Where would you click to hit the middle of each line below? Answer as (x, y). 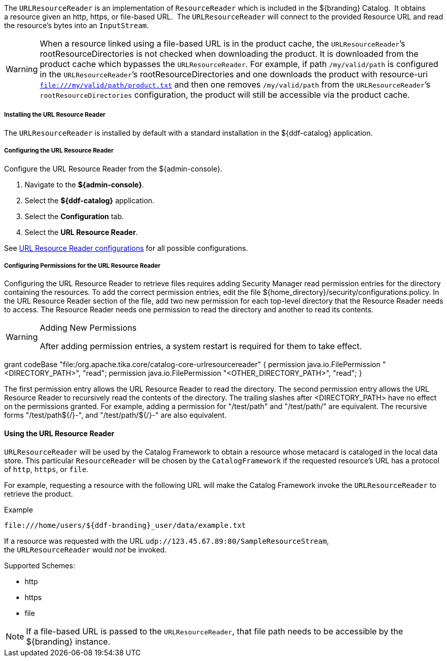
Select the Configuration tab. (74, 216)
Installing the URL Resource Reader (55, 115)
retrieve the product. (39, 494)
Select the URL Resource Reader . (81, 232)
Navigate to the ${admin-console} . (84, 184)
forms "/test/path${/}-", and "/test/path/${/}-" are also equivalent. (115, 415)
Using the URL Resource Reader (59, 433)
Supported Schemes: (40, 565)
